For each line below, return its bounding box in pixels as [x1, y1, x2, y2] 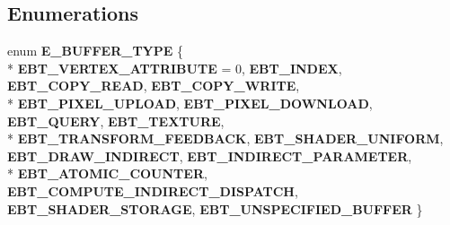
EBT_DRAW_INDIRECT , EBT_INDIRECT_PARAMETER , [7, 146, 412, 165]
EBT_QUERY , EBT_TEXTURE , [7, 111, 225, 130]
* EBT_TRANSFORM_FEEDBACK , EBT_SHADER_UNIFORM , [7, 129, 444, 148]
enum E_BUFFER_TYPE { [7, 41, 184, 60]
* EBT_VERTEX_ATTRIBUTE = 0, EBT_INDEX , [7, 58, 342, 77]
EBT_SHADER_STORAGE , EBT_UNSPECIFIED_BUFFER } [7, 199, 423, 218]
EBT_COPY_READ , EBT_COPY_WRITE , [7, 76, 300, 95]
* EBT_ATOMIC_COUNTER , [7, 164, 207, 183]
